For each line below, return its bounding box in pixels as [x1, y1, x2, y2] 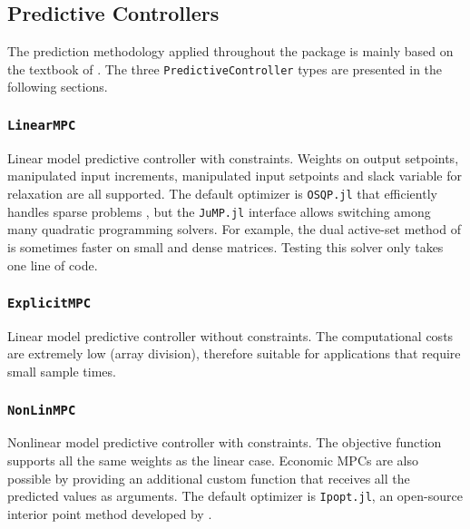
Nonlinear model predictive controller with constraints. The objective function [7, 433, 442, 452]
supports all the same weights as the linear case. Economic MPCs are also [7, 451, 418, 470]
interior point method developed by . [7, 504, 212, 523]
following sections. [7, 77, 108, 96]
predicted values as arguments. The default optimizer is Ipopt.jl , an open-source [7, 486, 463, 505]
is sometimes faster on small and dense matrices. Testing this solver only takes [7, 237, 444, 256]
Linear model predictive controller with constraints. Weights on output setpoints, [7, 148, 459, 167]
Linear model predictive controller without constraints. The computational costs [7, 326, 454, 345]
